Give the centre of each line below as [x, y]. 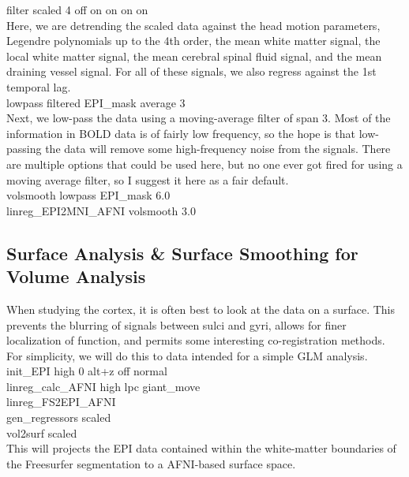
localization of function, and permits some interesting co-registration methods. [196, 340]
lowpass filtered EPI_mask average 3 [96, 102]
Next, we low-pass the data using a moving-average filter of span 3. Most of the [199, 118]
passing [24, 149]
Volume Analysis [76, 276]
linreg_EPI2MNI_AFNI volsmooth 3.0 [101, 210]
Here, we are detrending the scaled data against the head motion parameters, [193, 25]
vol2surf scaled [42, 432]
